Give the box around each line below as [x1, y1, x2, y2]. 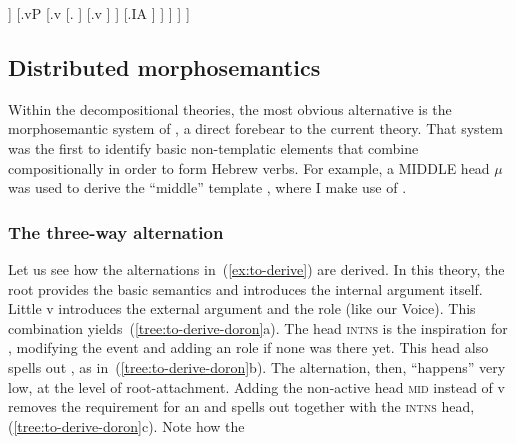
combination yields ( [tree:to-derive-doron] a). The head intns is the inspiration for [8, 317, 508, 338]
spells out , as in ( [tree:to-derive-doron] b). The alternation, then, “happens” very [8, 356, 506, 377]
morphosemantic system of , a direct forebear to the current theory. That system [8, 118, 503, 139]
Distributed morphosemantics [8, 51, 321, 82]
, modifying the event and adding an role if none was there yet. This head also [8, 337, 489, 358]
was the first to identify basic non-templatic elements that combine [8, 137, 419, 158]
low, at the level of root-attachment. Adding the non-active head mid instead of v [8, 376, 505, 397]
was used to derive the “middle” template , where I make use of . [8, 177, 407, 198]
